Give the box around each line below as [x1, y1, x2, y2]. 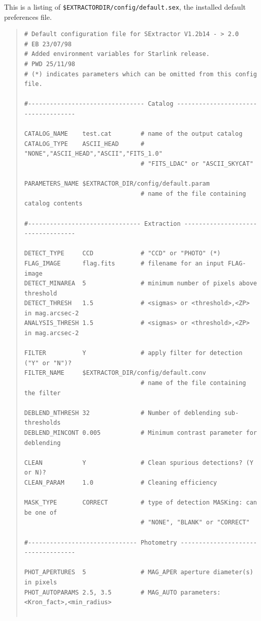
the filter [24, 389, 61, 397]
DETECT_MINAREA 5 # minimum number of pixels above [24, 280, 257, 287]
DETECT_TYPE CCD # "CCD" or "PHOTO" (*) [24, 250, 221, 257]
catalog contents [24, 200, 83, 208]
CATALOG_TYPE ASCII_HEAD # [24, 140, 145, 147]
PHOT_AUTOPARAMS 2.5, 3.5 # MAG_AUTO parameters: [24, 588, 221, 596]
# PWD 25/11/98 [24, 61, 76, 68]
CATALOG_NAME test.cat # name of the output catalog [24, 130, 243, 138]
